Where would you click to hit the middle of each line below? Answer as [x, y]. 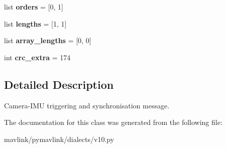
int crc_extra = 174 [37, 57]
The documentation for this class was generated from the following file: [113, 122]
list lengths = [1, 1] [35, 23]
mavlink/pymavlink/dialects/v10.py [59, 139]
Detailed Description [59, 84]
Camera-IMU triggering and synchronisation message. [87, 105]
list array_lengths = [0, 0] [48, 40]
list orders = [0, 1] [34, 7]
